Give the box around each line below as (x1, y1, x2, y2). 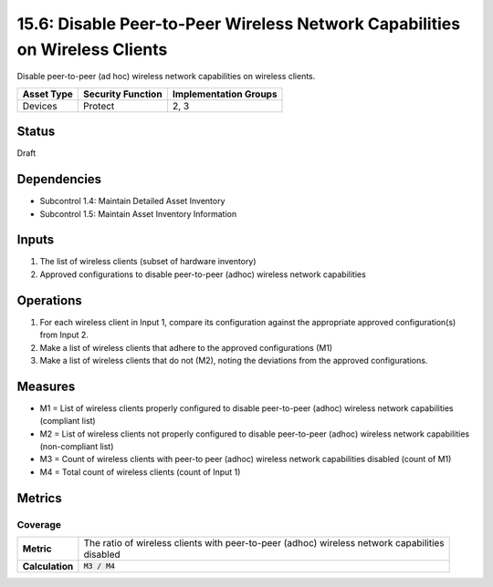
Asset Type (22, 88, 73, 100)
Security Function (83, 88, 163, 100)
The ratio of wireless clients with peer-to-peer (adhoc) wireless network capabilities (83, 536, 445, 549)
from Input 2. (39, 329, 89, 341)
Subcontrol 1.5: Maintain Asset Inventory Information (39, 208, 237, 219)
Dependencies (16, 171, 102, 187)
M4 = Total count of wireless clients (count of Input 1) (39, 466, 241, 478)
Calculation (22, 560, 74, 572)
